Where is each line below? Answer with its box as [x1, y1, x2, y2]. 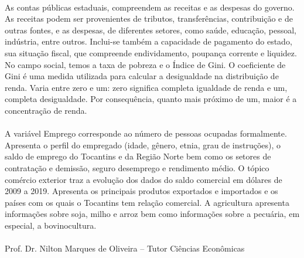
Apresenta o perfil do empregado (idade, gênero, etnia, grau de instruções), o [5, 138, 281, 151]
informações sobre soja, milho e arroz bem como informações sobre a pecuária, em [5, 208, 300, 220]
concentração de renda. [5, 104, 87, 116]
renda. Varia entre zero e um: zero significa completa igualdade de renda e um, [5, 81, 288, 93]
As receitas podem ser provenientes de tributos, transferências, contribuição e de [5, 12, 293, 25]
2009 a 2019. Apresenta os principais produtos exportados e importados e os [5, 185, 278, 197]
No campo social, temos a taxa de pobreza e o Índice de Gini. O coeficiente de [5, 58, 286, 70]
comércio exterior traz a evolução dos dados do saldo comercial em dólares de [5, 173, 282, 185]
